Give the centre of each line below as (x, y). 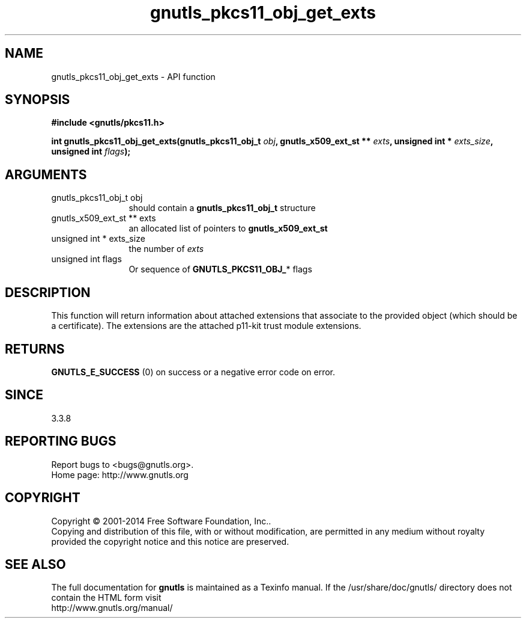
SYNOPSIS (38, 100)
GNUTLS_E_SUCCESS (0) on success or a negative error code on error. (193, 372)
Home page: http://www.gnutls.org (120, 474)
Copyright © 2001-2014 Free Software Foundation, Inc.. (161, 521)
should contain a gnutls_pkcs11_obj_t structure (222, 208)
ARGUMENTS (46, 174)
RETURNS (35, 349)
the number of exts (166, 249)
